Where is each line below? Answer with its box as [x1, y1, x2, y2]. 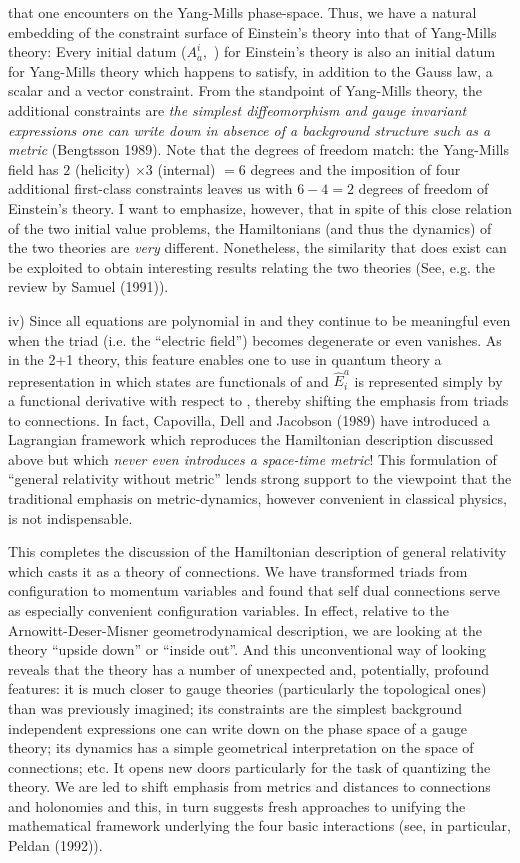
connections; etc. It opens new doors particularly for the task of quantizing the [8, 756, 491, 777]
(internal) [157, 158, 216, 179]
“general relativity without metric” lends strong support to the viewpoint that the [8, 468, 512, 489]
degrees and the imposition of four [250, 158, 461, 179]
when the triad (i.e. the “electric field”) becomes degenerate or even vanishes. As [8, 329, 502, 350]
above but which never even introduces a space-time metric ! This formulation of [8, 448, 497, 469]
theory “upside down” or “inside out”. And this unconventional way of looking [8, 639, 486, 660]
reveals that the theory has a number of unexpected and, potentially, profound [8, 658, 490, 679]
